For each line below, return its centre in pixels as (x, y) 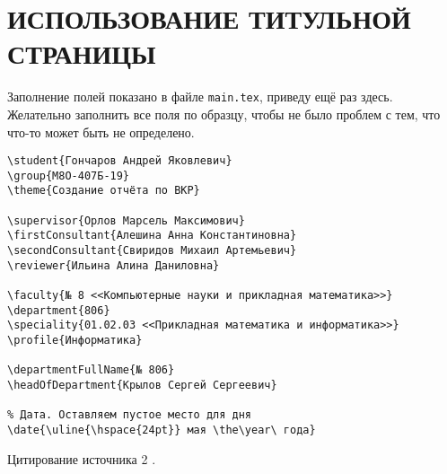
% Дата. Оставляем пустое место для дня (130, 415)
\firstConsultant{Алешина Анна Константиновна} (152, 236)
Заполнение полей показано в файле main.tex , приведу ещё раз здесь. (200, 97)
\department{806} (59, 310)
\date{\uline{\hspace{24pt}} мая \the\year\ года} (162, 430)
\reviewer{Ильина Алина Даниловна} (114, 265)
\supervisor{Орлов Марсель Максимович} (126, 220)
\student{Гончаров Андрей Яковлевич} (120, 161)
